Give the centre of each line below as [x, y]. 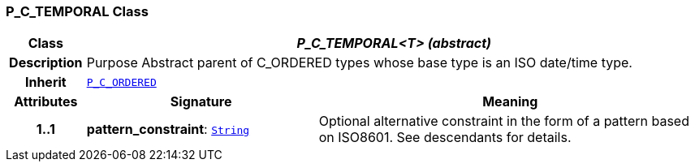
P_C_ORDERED [121, 82]
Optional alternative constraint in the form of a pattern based [504, 121]
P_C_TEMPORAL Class [77, 11]
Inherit [45, 82]
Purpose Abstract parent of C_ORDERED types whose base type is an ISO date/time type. [359, 63]
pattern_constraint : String [168, 129]
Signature [201, 102]
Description [46, 63]
